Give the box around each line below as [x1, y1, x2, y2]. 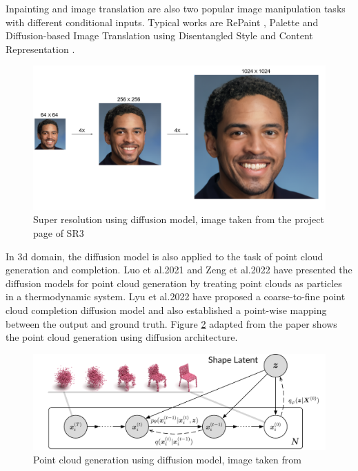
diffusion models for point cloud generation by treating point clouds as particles [6, 275, 342, 290]
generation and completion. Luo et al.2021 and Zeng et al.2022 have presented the [6, 262, 352, 277]
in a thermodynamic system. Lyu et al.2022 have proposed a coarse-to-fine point [6, 289, 346, 304]
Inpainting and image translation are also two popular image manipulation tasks [6, 1, 346, 15]
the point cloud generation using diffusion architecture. [6, 330, 238, 344]
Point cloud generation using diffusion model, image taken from [33, 452, 301, 466]
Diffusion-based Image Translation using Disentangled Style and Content [6, 28, 313, 43]
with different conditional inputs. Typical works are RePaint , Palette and [6, 14, 319, 29]
